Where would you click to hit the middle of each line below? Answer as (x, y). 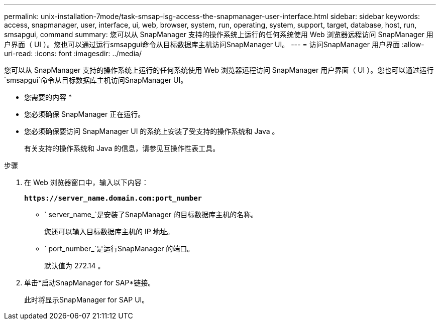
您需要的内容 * (48, 97)
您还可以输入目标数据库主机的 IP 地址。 (109, 231)
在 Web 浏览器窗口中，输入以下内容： (86, 182)
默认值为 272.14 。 (75, 266)
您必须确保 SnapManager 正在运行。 (85, 114)
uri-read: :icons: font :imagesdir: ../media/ (73, 53)
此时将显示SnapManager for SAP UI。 (87, 300)
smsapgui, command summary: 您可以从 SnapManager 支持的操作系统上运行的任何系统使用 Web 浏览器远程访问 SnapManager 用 (219, 34)
